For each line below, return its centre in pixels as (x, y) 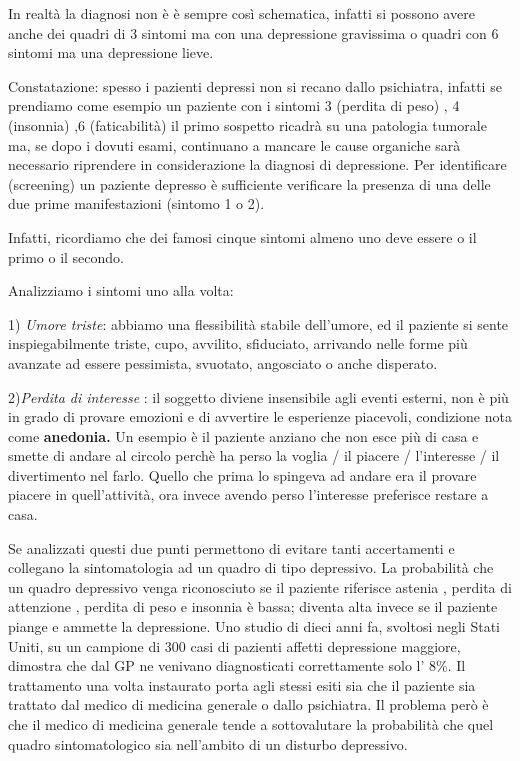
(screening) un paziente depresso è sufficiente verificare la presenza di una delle (249, 183)
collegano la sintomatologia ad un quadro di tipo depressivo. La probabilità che (251, 567)
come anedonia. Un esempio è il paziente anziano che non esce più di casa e (243, 435)
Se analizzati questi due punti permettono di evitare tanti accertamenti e (231, 547)
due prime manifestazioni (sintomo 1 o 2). (136, 203)
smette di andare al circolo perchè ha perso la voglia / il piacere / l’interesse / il (254, 455)
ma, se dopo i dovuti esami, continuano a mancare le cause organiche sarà (234, 144)
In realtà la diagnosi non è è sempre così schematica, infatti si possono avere (241, 13)
